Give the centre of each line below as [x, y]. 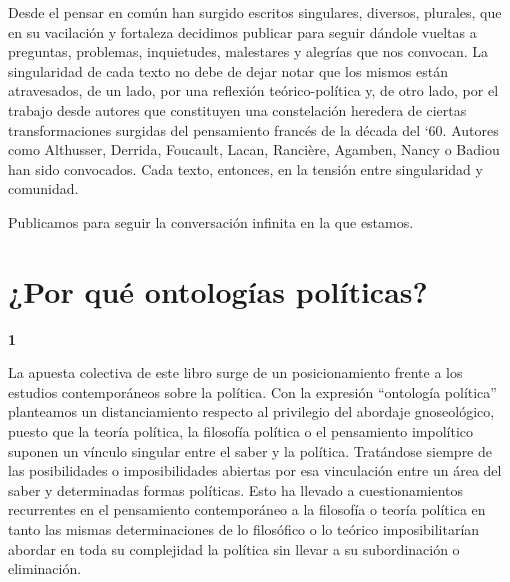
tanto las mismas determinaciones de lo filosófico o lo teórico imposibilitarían [244, 529]
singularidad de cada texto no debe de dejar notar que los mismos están [228, 70]
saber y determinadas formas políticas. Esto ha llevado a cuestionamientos [236, 489]
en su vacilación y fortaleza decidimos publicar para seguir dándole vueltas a [242, 31]
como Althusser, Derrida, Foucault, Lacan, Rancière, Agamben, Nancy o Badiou [254, 149]
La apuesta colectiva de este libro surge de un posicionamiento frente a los [235, 372]
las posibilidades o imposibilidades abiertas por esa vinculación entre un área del [255, 470]
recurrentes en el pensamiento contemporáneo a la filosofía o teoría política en [247, 509]
